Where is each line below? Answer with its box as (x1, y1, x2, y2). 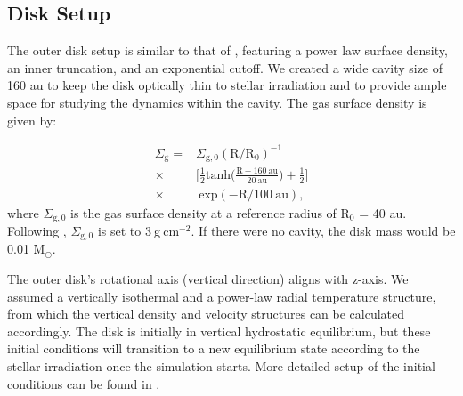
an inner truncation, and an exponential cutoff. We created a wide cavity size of (7, 58, 443, 77)
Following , (7, 222, 67, 240)
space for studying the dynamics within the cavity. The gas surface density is (7, 93, 427, 111)
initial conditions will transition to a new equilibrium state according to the (7, 339, 420, 358)
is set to (97, 222, 142, 240)
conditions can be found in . (7, 374, 160, 392)
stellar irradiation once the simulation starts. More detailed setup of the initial (7, 357, 435, 376)
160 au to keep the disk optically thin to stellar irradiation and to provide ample (7, 76, 447, 94)
